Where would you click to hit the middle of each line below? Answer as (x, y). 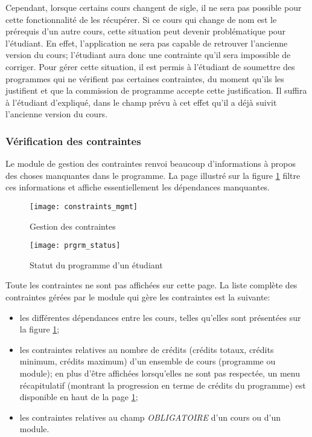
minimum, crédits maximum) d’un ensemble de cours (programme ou (148, 361)
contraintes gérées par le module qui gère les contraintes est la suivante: (138, 297)
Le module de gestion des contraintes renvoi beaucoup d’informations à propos (151, 163)
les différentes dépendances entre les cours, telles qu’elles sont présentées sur (160, 317)
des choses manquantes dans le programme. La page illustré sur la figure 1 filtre (153, 175)
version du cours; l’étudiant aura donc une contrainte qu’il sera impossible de (148, 55)
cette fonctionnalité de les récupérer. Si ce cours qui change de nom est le (141, 19)
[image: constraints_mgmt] (84, 206)
